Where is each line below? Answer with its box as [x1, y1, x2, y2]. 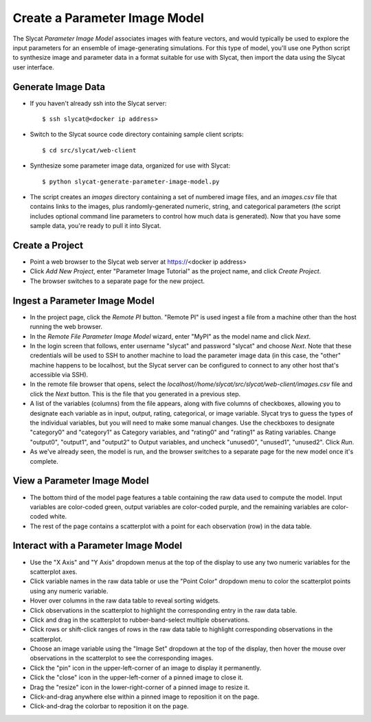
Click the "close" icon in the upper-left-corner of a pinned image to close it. [30, 673, 244, 681]
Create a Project [12, 239, 84, 251]
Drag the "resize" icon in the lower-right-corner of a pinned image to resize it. [30, 683, 250, 691]
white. [49, 512, 67, 521]
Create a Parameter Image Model [12, 10, 204, 25]
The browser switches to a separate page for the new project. [30, 277, 205, 285]
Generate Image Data [12, 81, 106, 93]
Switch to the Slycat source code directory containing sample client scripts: [30, 131, 244, 139]
